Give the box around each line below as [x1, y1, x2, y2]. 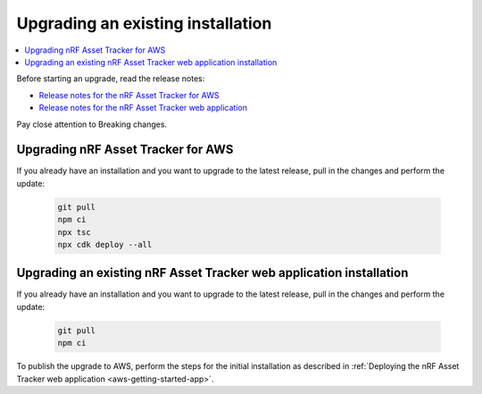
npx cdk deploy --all [57, 239, 153, 249]
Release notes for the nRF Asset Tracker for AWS [38, 89, 220, 100]
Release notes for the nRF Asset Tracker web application [38, 103, 247, 113]
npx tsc [57, 227, 91, 237]
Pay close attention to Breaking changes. [16, 119, 168, 130]
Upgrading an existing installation [16, 13, 272, 33]
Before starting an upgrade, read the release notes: [16, 73, 205, 84]
